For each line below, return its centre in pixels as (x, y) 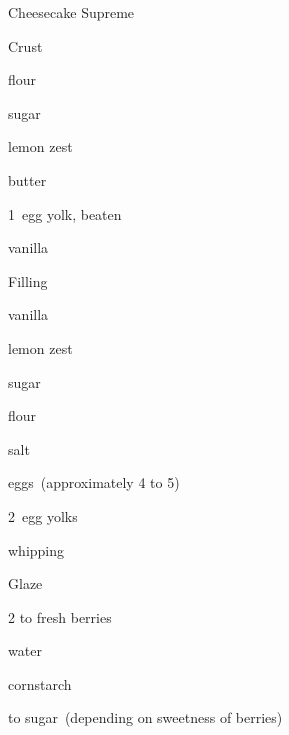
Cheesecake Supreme (71, 12)
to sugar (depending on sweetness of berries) (145, 717)
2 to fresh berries (60, 616)
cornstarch (40, 683)
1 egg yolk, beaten (65, 213)
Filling (28, 280)
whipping (36, 549)
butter (27, 179)
